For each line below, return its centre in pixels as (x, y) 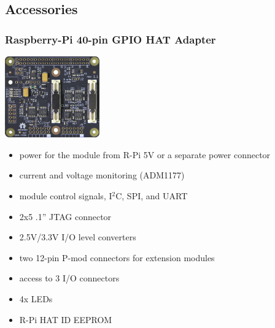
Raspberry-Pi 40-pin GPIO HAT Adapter (110, 39)
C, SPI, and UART (152, 196)
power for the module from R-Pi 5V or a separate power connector (145, 154)
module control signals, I (66, 196)
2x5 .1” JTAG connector (65, 216)
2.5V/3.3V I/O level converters (78, 237)
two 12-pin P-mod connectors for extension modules (117, 257)
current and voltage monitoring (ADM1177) (102, 175)
